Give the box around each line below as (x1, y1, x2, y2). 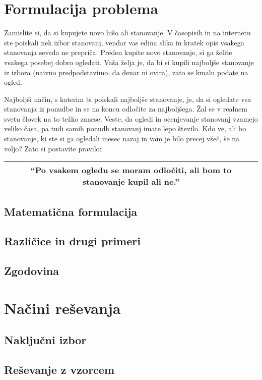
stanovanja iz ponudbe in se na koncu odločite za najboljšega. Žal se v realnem (4, 103, 247, 114)
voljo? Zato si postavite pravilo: (4, 143, 102, 153)
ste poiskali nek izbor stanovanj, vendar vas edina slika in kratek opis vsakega (4, 37, 244, 47)
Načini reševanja (4, 297, 121, 318)
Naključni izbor (4, 332, 87, 348)
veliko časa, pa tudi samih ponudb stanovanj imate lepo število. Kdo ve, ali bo (4, 123, 246, 134)
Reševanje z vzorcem (4, 362, 115, 377)
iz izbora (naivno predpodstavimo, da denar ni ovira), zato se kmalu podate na (4, 67, 248, 77)
